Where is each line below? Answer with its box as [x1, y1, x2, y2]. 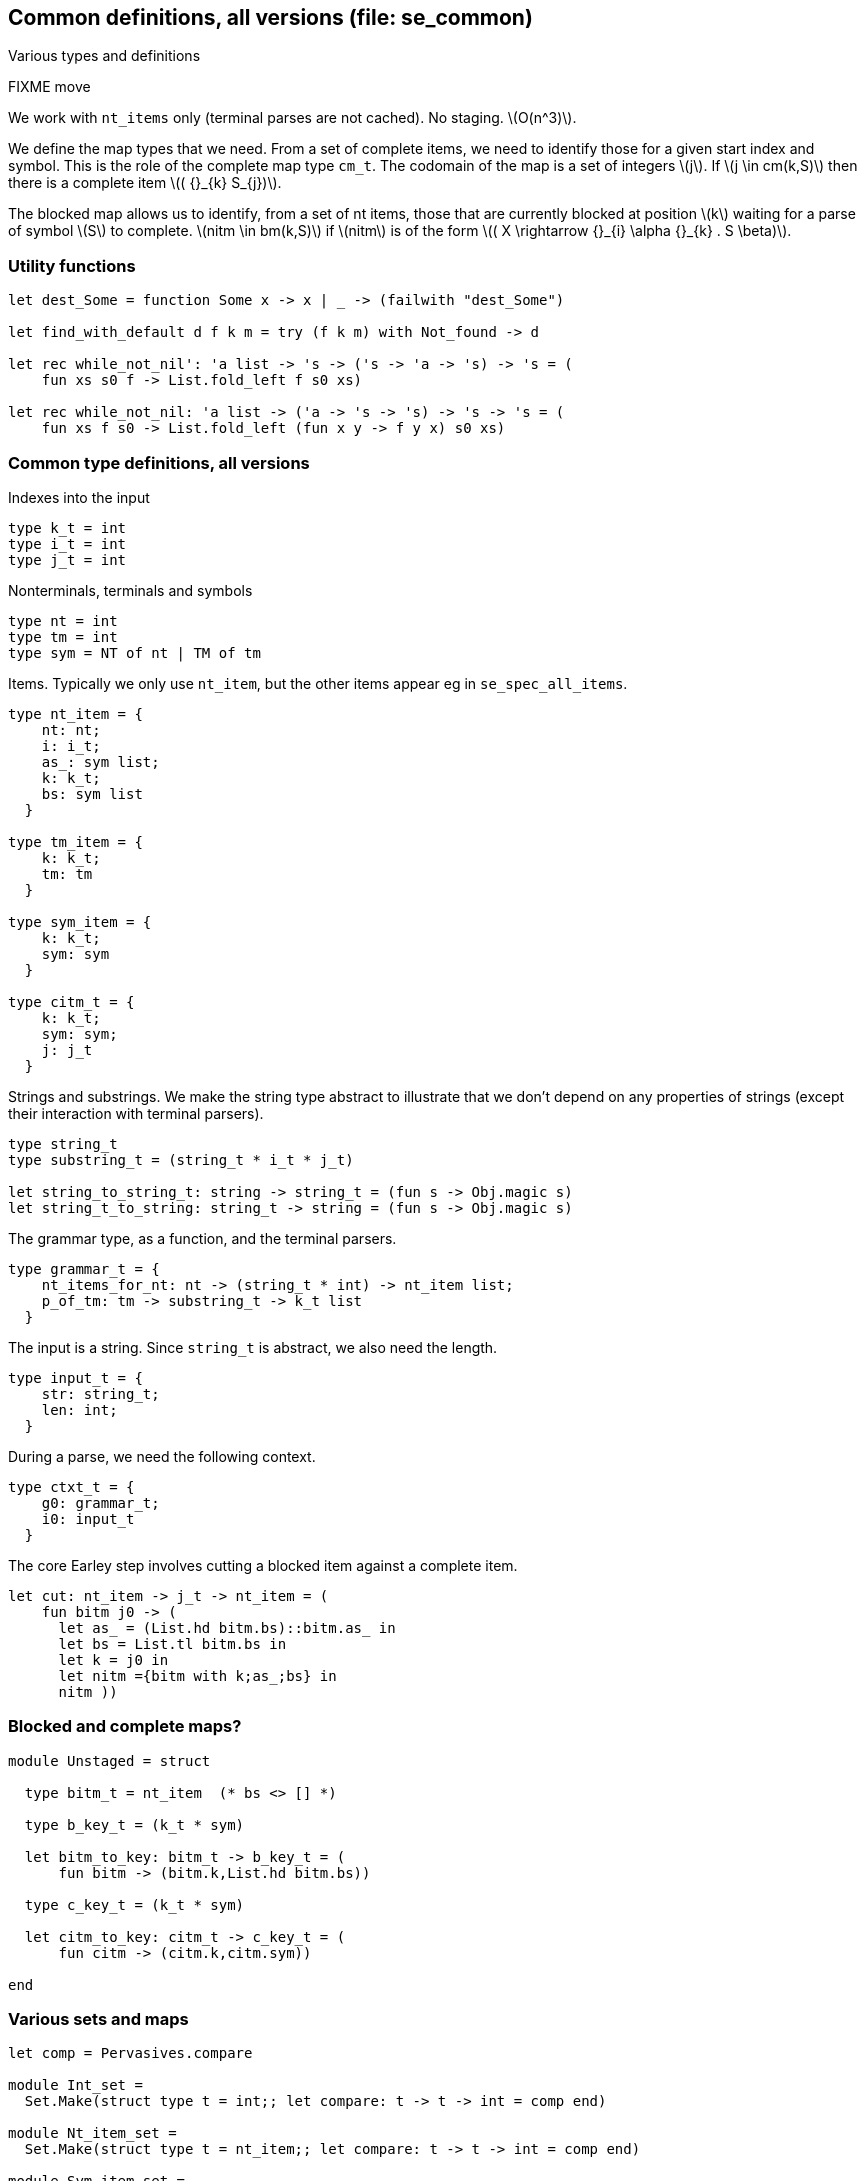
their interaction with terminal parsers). [8, 1104, 264, 1122]
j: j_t [41, 1041, 93, 1058]
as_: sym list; [41, 753, 160, 770]
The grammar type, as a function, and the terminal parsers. [8, 1229, 397, 1247]
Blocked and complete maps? [8, 1716, 242, 1737]
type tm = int [8, 628, 118, 645]
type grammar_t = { [8, 1260, 160, 1277]
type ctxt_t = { [8, 1478, 135, 1495]
